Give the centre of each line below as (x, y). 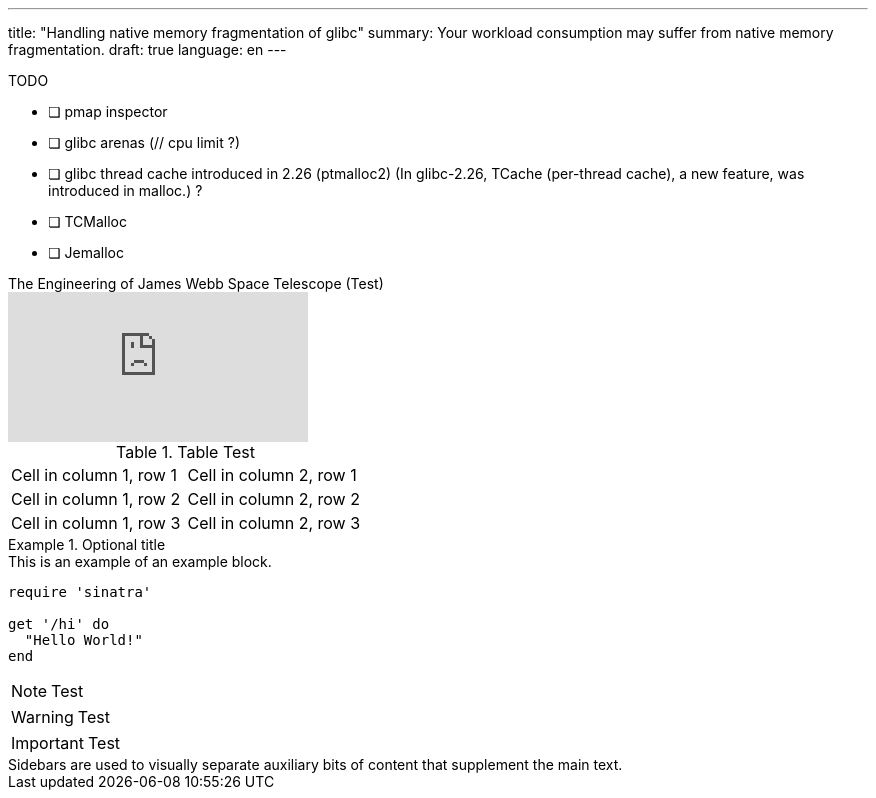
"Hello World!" (83, 640)
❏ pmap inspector (108, 111)
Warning (42, 717)
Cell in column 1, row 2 (96, 499)
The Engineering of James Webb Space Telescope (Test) (196, 283)
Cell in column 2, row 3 (274, 523)
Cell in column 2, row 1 (272, 475)
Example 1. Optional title (87, 544)
